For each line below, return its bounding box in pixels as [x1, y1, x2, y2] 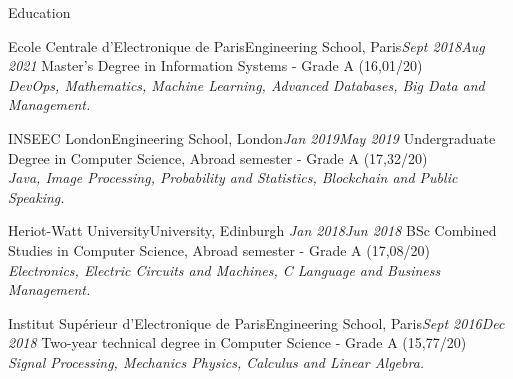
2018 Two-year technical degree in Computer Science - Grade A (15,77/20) [8, 332, 467, 353]
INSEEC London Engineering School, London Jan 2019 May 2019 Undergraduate [8, 127, 496, 148]
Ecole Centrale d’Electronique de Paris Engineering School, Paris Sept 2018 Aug [8, 35, 485, 56]
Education [8, 2, 71, 22]
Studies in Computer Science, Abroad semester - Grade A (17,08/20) [8, 239, 431, 260]
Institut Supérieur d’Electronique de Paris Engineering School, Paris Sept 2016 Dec [8, 312, 505, 333]
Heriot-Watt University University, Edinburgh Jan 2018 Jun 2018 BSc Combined [8, 220, 497, 241]
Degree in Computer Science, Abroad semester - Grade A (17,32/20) [8, 147, 428, 168]
